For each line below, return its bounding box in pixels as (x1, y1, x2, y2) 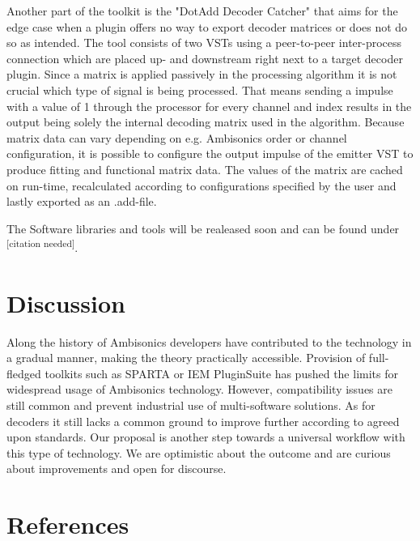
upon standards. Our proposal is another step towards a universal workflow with (6, 428, 405, 445)
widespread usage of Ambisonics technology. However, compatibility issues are (6, 381, 393, 398)
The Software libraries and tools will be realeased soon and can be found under (6, 219, 400, 236)
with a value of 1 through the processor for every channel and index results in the (6, 97, 412, 114)
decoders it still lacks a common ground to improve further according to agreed (6, 412, 400, 429)
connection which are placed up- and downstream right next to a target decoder (6, 49, 403, 66)
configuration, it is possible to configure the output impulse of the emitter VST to (6, 145, 414, 162)
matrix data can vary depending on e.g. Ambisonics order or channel (6, 129, 347, 146)
